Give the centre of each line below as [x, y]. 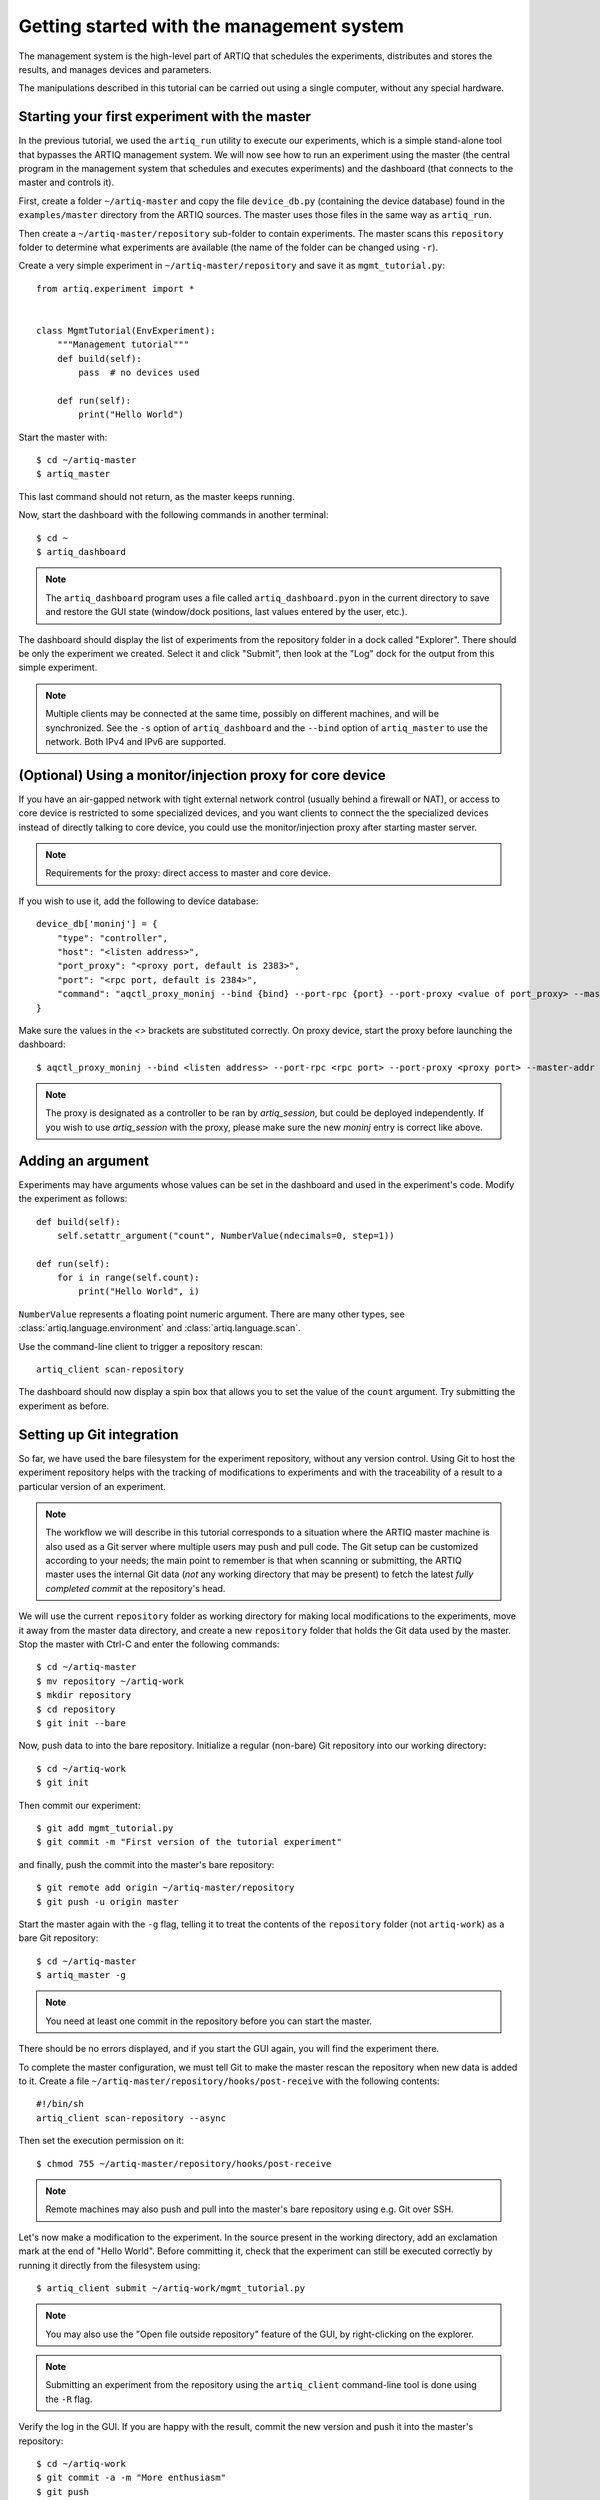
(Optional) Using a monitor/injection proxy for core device [202, 775]
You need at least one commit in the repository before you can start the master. [209, 2021]
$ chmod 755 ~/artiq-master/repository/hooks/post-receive [184, 2163]
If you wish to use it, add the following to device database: [138, 901]
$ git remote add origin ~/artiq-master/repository [165, 1888]
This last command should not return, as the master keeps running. [156, 496]
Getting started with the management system [211, 26]
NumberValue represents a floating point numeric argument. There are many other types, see [211, 1314]
